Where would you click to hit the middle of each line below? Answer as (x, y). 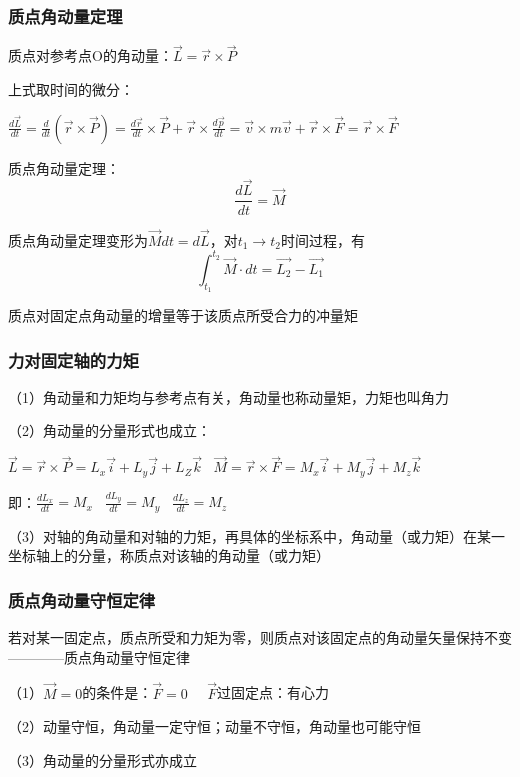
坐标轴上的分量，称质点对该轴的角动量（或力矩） (169, 555)
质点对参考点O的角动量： (90, 55)
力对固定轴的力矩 (73, 359)
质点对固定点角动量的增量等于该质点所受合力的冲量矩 (183, 315)
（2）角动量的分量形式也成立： (109, 430)
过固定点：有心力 (272, 692)
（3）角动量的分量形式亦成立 (102, 759)
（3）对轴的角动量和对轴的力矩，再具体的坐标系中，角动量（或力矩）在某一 (256, 535)
